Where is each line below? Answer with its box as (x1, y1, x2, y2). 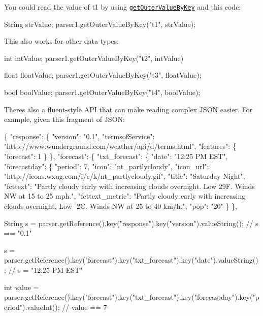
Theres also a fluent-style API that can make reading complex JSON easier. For (4, 104, 253, 114)
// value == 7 (62, 301, 107, 312)
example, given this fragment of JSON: (4, 114, 125, 124)
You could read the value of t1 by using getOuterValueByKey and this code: (4, 2, 241, 12)
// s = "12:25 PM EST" (8, 264, 83, 275)
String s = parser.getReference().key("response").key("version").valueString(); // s (4, 217, 258, 228)
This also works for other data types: (4, 36, 119, 46)
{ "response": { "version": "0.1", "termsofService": (4, 131, 155, 141)
